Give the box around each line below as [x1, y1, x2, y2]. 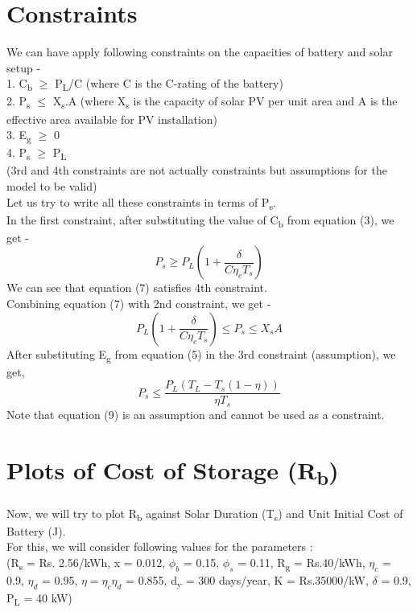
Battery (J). [6, 522, 66, 539]
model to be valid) [6, 178, 97, 194]
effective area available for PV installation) [6, 110, 218, 127]
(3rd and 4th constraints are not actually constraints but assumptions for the [6, 162, 387, 179]
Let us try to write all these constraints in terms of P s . [6, 193, 276, 212]
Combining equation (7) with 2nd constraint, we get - [6, 295, 271, 312]
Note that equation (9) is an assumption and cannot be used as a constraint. [6, 405, 385, 422]
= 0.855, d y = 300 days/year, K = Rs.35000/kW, [126, 572, 369, 590]
